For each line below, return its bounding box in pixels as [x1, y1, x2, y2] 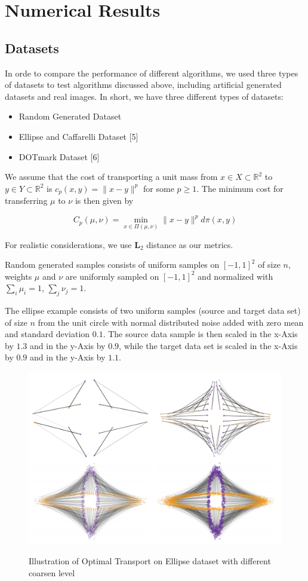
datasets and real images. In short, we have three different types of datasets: [5, 90, 284, 102]
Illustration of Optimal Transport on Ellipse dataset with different [29, 555, 271, 567]
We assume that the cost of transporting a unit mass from [5, 170, 218, 183]
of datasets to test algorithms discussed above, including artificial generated [5, 78, 282, 91]
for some [143, 182, 174, 194]
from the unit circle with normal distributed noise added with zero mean [38, 316, 304, 328]
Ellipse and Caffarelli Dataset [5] [19, 130, 138, 142]
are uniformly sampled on [65, 270, 159, 282]
